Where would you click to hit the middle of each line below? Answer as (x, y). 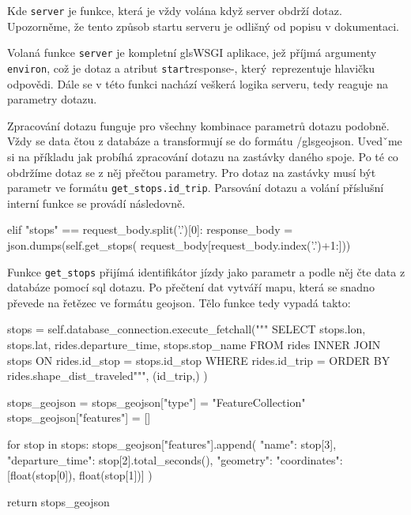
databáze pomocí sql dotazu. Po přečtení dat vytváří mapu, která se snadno (191, 287)
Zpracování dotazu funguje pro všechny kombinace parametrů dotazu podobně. (198, 125)
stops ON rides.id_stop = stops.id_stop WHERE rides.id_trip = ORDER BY (199, 360)
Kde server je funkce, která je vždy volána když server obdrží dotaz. (175, 10)
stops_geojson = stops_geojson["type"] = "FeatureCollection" (156, 402)
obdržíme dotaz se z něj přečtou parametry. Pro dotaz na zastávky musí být (192, 172)
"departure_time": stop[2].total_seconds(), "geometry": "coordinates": (175, 459)
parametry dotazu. (52, 99)
